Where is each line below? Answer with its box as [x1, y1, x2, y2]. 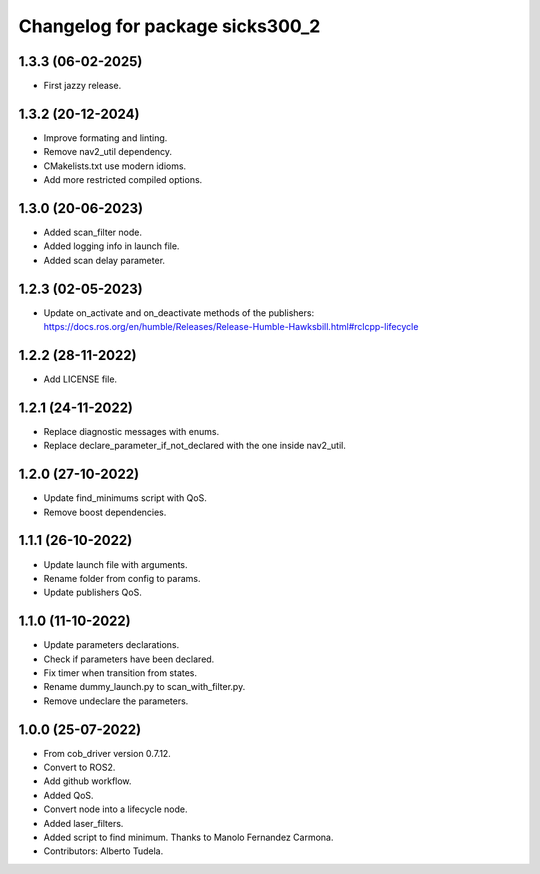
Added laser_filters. [43, 817, 124, 829]
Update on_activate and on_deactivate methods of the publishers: [43, 306, 315, 319]
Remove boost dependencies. [43, 506, 167, 518]
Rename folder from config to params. [43, 572, 201, 584]
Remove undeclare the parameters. [43, 695, 189, 707]
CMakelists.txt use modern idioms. [43, 160, 187, 172]
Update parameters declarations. [43, 639, 180, 651]
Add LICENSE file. [43, 373, 118, 385]
